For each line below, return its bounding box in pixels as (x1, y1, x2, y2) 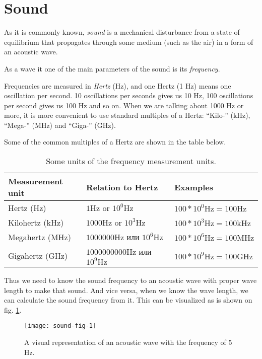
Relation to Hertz (86, 181, 158, 193)
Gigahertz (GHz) (8, 249, 68, 261)
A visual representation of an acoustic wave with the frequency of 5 (24, 337, 232, 347)
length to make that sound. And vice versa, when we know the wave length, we (4, 284, 248, 295)
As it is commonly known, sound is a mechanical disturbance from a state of (4, 27, 240, 37)
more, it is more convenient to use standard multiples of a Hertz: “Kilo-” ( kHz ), (4, 110, 250, 120)
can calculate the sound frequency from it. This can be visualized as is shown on (4, 295, 252, 305)
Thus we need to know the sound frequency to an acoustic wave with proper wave (4, 275, 257, 285)
